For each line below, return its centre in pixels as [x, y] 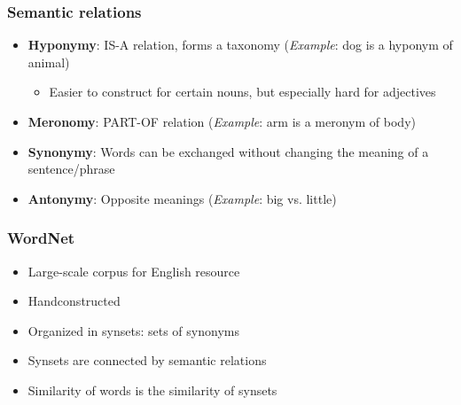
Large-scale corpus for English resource [134, 271]
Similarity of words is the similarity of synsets [152, 389]
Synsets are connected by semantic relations [147, 360]
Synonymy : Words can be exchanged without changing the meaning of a [228, 151]
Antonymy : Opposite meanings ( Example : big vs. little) [182, 198]
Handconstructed [74, 301]
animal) [49, 62]
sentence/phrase [71, 169]
